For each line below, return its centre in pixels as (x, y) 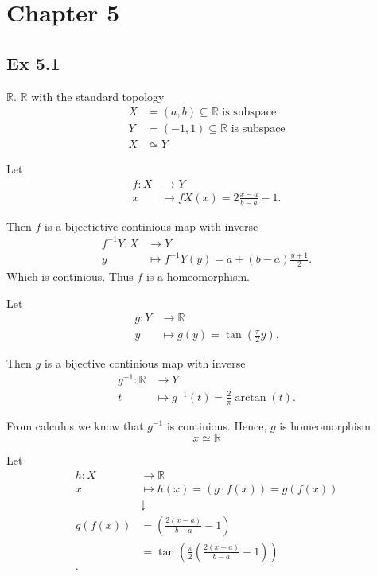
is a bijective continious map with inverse (145, 363)
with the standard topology (98, 96)
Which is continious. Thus (70, 276)
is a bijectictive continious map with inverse (152, 226)
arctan (251, 397)
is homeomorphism (325, 425)
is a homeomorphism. (198, 276)
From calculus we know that (75, 425)
